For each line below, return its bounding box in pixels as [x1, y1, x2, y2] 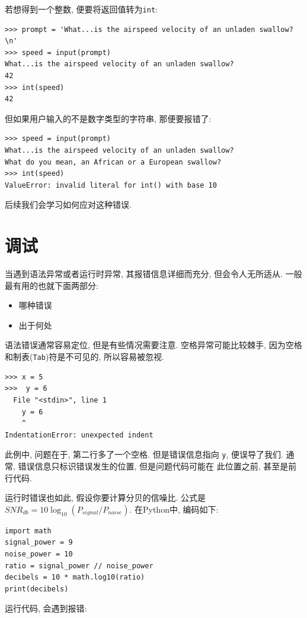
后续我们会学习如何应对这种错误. [5, 198, 132, 211]
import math [5, 526, 52, 535]
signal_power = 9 [5, 538, 73, 547]
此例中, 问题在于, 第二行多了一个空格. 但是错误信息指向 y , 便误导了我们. [5, 448, 283, 461]
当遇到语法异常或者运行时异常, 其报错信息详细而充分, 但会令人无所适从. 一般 [5, 268, 302, 280]
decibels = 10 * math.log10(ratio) [5, 573, 145, 582]
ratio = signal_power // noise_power [5, 561, 153, 570]
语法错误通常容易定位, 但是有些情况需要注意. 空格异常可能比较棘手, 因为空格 [5, 339, 302, 351]
